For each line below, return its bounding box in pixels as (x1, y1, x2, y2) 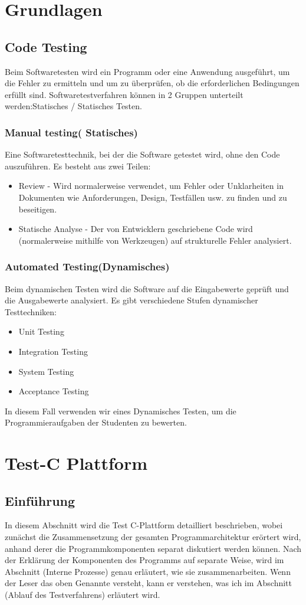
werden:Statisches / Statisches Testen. (5, 100, 142, 112)
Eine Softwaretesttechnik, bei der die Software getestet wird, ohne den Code (5, 148, 280, 161)
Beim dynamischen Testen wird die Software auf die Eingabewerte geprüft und (5, 282, 289, 295)
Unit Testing (18, 325, 64, 338)
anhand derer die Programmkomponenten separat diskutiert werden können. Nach (5, 542, 302, 554)
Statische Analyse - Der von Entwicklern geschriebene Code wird (18, 223, 253, 235)
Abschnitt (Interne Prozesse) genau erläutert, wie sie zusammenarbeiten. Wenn (5, 565, 291, 577)
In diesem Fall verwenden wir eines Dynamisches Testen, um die (5, 404, 236, 417)
